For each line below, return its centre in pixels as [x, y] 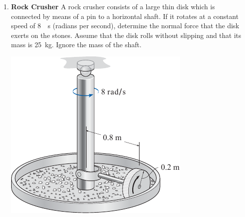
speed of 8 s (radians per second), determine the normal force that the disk [125, 26]
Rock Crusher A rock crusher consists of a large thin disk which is [113, 6]
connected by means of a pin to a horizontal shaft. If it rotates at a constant [125, 16]
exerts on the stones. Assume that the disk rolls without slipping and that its [126, 35]
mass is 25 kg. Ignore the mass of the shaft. [76, 45]
